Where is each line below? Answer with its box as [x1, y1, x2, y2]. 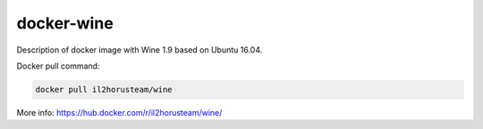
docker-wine [16, 13, 114, 33]
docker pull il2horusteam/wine [35, 85, 174, 94]
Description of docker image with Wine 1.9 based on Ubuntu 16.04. [16, 44, 263, 55]
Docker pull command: [16, 60, 100, 71]
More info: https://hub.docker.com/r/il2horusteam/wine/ [16, 107, 223, 117]
